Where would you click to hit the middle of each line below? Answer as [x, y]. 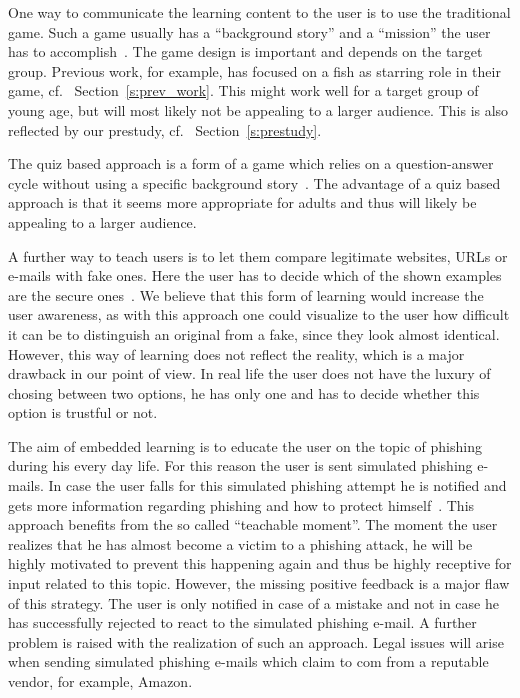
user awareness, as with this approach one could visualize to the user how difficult [259, 314]
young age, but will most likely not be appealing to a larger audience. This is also [258, 109]
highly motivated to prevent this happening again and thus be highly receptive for [260, 563]
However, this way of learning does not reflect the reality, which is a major [236, 353]
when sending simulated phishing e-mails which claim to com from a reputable [248, 661]
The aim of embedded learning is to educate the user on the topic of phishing [245, 445]
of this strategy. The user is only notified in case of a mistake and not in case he [253, 602]
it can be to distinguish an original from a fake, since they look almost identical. [254, 333]
